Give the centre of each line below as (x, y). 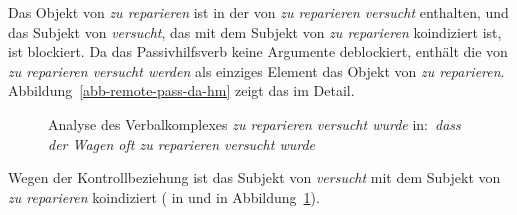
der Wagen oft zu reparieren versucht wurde (181, 143)
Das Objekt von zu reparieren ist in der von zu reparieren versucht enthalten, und (258, 12)
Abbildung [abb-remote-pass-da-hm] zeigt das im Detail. (181, 90)
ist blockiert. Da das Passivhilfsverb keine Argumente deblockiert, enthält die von (258, 51)
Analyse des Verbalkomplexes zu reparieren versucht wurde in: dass (254, 123)
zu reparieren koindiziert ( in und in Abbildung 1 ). (164, 196)
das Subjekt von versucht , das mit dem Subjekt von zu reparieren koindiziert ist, (255, 31)
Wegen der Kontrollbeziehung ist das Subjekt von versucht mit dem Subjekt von (254, 177)
